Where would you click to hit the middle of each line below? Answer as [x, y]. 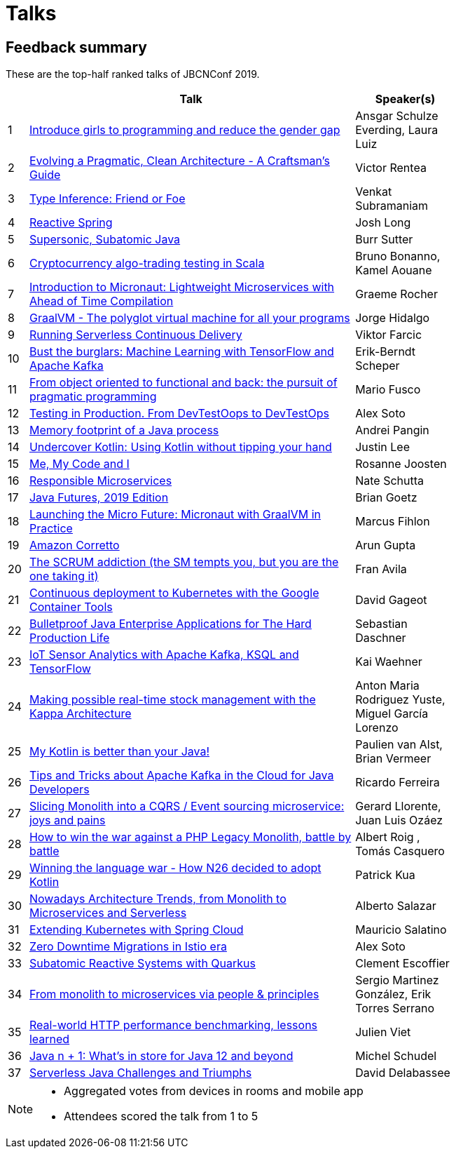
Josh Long [383, 223]
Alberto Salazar [396, 906]
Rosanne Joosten [401, 464]
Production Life [69, 638]
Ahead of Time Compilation [101, 301]
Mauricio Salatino [401, 930]
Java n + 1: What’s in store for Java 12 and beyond [161, 1056]
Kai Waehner [389, 662]
